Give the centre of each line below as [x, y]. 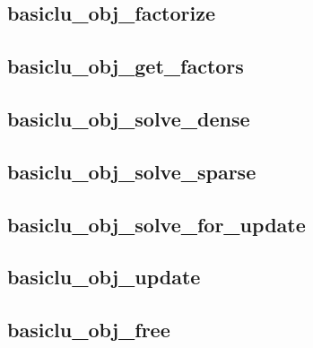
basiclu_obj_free [89, 330]
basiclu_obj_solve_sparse [132, 171]
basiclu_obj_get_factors [126, 66]
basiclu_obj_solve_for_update [156, 224]
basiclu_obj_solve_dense [129, 118]
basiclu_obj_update [104, 277]
